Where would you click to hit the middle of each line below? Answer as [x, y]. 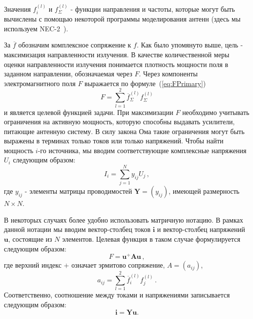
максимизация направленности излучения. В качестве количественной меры [117, 55]
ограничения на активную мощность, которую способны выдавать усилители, [119, 122]
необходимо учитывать [216, 112]
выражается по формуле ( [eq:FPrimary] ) [145, 83]
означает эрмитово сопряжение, [118, 265]
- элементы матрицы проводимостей [78, 191]
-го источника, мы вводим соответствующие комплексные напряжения [142, 150]
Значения [17, 9]
